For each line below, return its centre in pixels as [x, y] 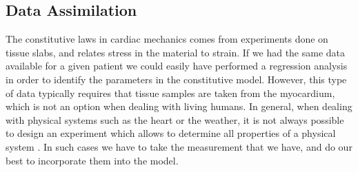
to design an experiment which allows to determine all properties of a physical [171, 133]
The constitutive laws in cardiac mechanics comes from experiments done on [167, 39]
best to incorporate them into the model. [92, 160]
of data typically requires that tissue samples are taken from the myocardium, [170, 93]
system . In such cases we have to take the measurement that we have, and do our [179, 146]
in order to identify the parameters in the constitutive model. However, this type [176, 79]
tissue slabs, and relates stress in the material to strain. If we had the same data [176, 52]
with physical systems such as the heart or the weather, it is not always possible [175, 119]
